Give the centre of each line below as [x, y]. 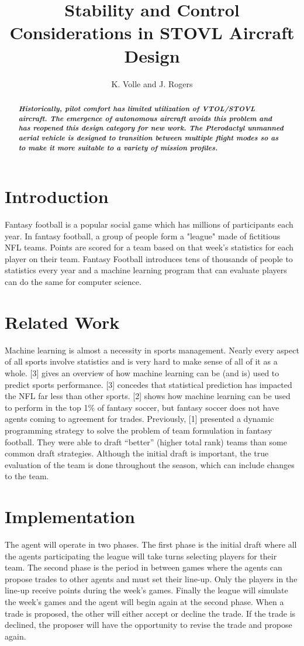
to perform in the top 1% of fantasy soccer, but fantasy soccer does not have [142, 407]
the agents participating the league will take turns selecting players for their [141, 556]
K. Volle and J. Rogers [152, 83]
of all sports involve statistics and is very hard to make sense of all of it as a [141, 361]
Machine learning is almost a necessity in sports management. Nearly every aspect [152, 350]
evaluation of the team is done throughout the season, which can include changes [150, 464]
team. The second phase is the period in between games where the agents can [144, 567]
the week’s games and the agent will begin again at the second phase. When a [144, 602]
